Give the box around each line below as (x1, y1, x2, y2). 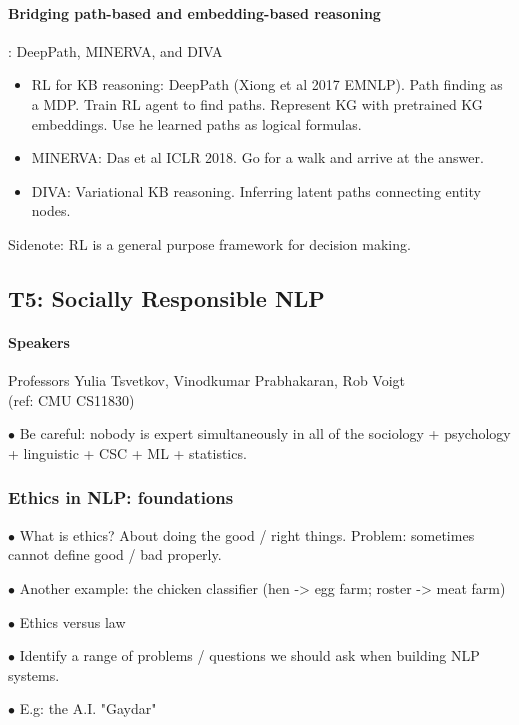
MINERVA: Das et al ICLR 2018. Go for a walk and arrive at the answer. (31, 147, 484, 168)
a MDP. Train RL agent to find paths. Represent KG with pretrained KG (31, 93, 483, 114)
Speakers (8, 331, 70, 352)
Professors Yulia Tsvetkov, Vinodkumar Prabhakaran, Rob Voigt (8, 370, 406, 391)
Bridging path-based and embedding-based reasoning (8, 2, 381, 23)
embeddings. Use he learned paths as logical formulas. (31, 113, 362, 134)
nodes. (31, 200, 71, 221)
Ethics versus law (19, 611, 126, 632)
